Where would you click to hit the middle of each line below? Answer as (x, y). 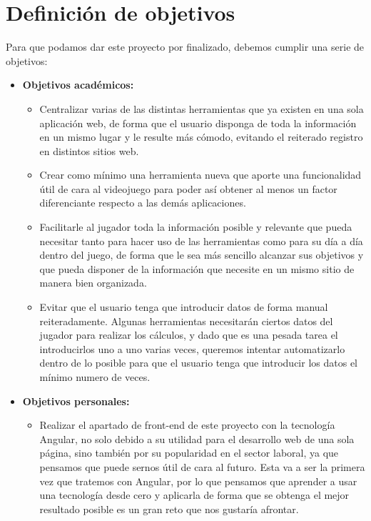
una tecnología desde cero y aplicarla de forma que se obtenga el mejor (194, 495)
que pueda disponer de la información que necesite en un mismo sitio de (197, 268)
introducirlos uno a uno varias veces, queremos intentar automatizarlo (192, 348)
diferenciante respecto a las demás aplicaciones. (143, 203)
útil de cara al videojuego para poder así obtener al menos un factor (188, 188)
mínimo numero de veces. (95, 377)
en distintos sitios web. (89, 150)
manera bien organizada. (93, 283)
